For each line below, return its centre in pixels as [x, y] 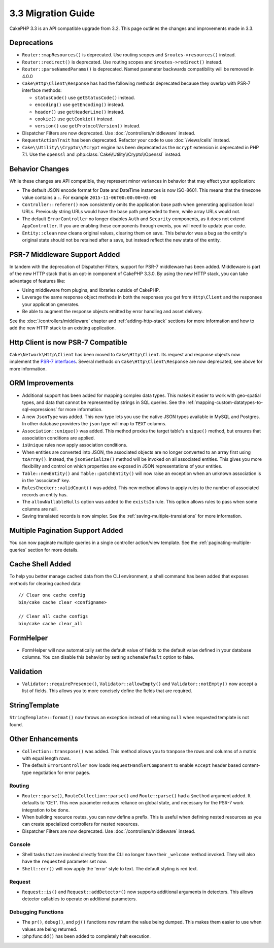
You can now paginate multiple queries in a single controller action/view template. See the [104, 543]
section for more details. [53, 550]
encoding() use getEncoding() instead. [79, 105]
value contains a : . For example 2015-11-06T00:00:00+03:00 [89, 197]
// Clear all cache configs [53, 616]
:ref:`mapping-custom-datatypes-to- [225, 402]
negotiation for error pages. [62, 772]
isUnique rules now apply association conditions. [75, 445]
